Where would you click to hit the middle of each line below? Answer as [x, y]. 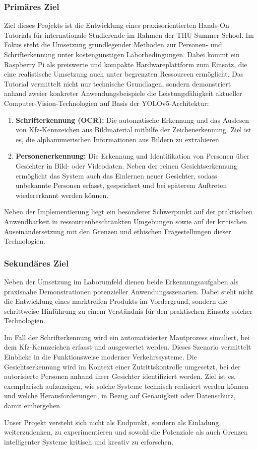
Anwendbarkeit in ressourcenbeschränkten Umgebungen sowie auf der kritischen [126, 221]
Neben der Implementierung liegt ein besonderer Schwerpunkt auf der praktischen [129, 212]
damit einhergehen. [33, 405]
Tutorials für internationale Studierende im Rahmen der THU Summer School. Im [129, 35]
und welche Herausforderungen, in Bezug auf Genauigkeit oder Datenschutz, [120, 396]
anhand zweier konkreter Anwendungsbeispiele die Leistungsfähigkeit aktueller [123, 93]
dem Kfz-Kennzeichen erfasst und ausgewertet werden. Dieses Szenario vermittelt [128, 347]
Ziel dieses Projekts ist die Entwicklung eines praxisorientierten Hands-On [117, 25]
